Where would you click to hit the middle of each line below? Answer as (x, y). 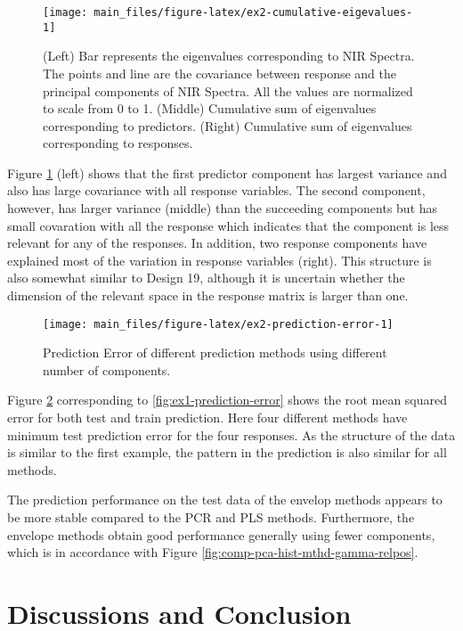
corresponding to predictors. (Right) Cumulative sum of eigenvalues (227, 125)
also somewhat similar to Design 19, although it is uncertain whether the (206, 278)
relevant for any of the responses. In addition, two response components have (217, 243)
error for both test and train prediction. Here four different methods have (207, 418)
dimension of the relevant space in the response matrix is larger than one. (208, 295)
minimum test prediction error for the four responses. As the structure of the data (231, 434)
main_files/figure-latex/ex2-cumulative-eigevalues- (253, 12)
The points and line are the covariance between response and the (219, 73)
